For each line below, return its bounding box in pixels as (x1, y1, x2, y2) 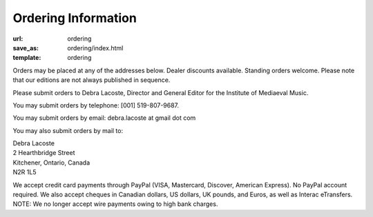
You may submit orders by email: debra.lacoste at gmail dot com (12, 114, 196, 122)
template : (12, 54, 41, 62)
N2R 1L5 (12, 168, 37, 176)
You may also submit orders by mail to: (12, 126, 124, 134)
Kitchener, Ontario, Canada (12, 158, 90, 167)
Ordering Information (12, 10, 137, 25)
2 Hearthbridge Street (12, 149, 75, 157)
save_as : (12, 43, 39, 52)
